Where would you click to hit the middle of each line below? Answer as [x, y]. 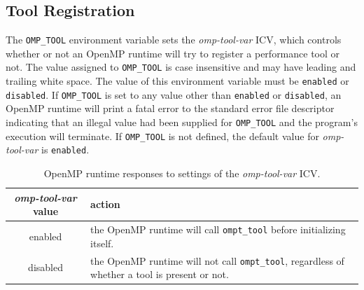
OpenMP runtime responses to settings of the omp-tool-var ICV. [182, 173]
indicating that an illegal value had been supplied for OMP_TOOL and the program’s [182, 122]
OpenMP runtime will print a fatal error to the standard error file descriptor [170, 108]
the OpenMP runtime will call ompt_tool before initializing [218, 229]
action [105, 204]
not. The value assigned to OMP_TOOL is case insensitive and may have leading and [181, 67]
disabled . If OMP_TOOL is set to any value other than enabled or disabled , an [174, 94]
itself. [102, 243]
